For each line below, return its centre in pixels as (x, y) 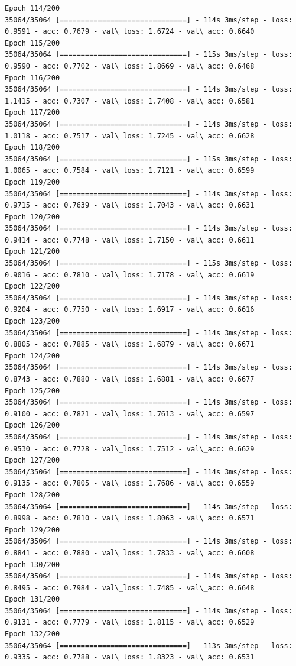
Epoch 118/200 (32, 148)
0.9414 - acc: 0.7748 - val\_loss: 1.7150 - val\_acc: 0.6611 (130, 240)
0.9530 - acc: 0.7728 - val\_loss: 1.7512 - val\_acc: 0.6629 (130, 449)
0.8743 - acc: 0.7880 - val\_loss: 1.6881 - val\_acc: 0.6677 (130, 379)
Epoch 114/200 (32, 8)
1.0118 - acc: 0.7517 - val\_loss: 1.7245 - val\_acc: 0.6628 (130, 136)
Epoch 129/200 (32, 530)
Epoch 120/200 (32, 217)
